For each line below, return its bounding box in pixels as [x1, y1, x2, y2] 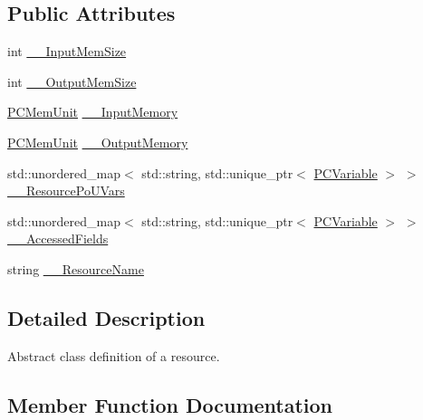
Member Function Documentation [7, 390, 333, 418]
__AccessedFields [7, 229, 109, 248]
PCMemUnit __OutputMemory [7, 132, 188, 151]
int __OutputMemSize [7, 72, 137, 91]
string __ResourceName [7, 259, 144, 278]
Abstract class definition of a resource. [7, 346, 220, 365]
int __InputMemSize [7, 42, 127, 61]
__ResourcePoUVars [7, 181, 125, 200]
